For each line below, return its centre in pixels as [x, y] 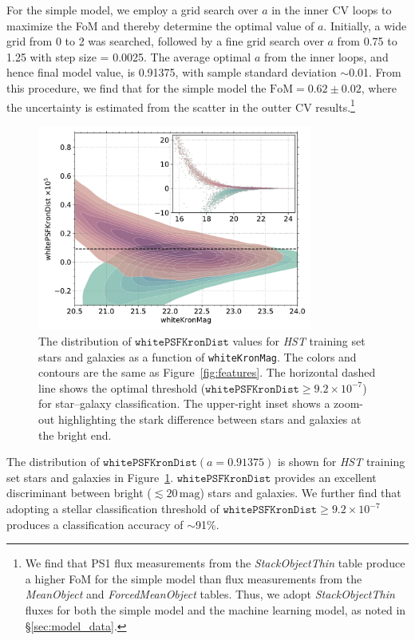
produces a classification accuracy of [95, 524]
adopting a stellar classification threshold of [113, 508]
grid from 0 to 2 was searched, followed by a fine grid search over [165, 41]
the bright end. [75, 435]
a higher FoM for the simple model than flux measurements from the [194, 578]
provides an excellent [326, 477]
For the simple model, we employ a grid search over [132, 10]
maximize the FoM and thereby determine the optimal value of [160, 25]
